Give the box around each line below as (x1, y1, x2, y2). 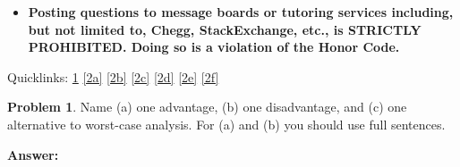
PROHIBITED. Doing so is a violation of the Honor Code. (28, 38, 400, 56)
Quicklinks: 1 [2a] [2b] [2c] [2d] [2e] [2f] (7, 67, 219, 86)
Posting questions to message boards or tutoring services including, (28, 3, 454, 21)
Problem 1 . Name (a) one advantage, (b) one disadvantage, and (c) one (7, 97, 407, 116)
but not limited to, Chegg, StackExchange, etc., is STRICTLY (28, 20, 422, 38)
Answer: (7, 145, 59, 163)
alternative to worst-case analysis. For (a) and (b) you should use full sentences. (7, 114, 446, 133)
